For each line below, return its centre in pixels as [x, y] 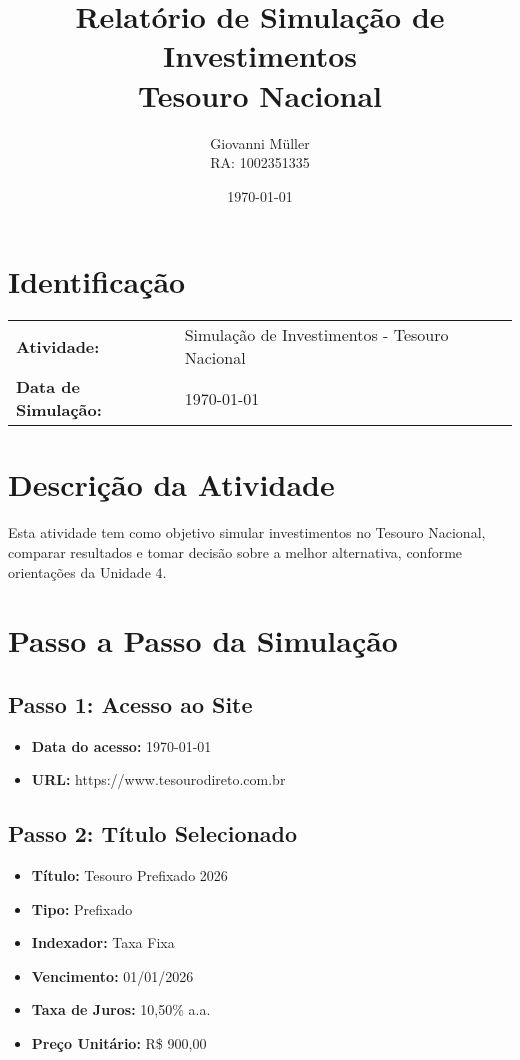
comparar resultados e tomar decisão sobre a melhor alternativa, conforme [235, 551]
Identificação [97, 281]
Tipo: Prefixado [82, 908]
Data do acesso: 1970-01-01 [121, 745]
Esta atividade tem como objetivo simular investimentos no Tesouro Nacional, [247, 532]
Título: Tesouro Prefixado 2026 [129, 875]
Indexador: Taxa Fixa [103, 942]
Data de [48, 387]
